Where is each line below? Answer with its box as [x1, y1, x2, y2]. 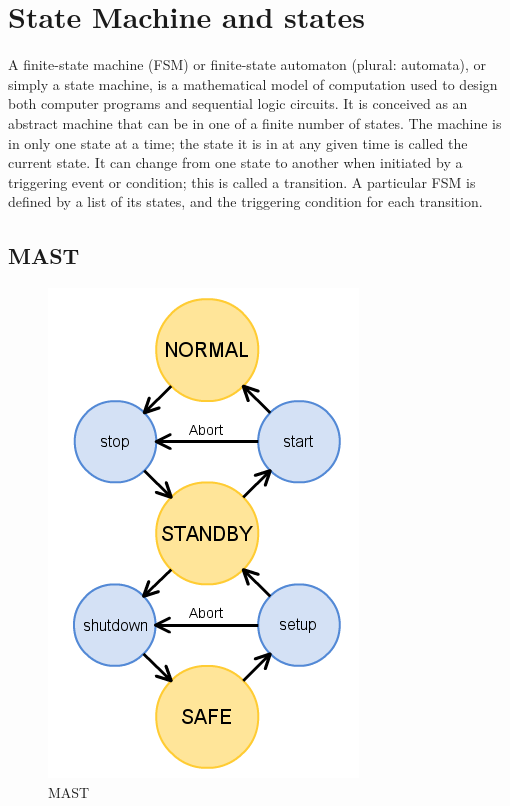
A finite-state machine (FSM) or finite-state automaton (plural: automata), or [8, 54, 487, 75]
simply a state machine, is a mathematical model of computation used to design [8, 73, 498, 94]
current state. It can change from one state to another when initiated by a [8, 152, 463, 173]
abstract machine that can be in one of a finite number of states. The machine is [8, 112, 502, 133]
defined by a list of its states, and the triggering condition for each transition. [8, 191, 483, 212]
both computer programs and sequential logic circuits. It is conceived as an [8, 93, 468, 114]
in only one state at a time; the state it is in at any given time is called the [8, 132, 468, 153]
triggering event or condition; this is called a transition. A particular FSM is [8, 171, 476, 192]
